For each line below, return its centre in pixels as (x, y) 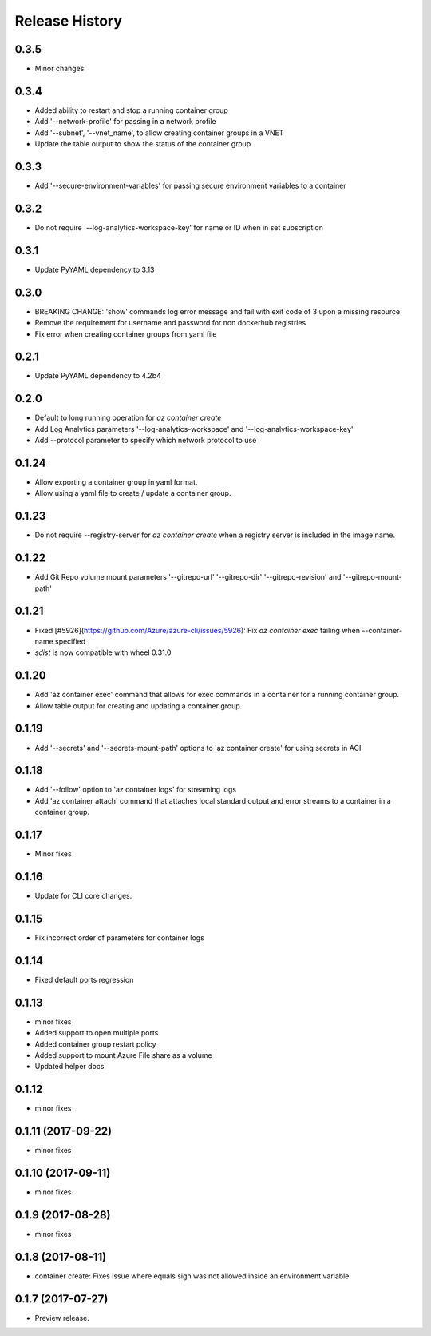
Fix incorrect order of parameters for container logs (120, 937)
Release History (69, 21)
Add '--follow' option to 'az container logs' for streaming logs (136, 790)
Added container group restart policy (95, 1044)
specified (70, 641)
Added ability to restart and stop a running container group (132, 110)
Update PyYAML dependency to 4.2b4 (98, 376)
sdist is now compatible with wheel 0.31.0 (103, 652)
